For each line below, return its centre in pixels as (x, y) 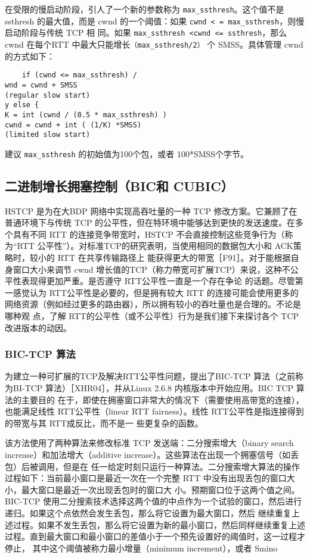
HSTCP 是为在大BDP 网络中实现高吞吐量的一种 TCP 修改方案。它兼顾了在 (151, 211)
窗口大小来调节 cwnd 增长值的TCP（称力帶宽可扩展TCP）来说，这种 (147, 269)
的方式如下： (30, 56)
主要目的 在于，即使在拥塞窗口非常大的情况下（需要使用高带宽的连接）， (162, 399)
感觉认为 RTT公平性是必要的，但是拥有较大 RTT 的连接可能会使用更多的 (156, 292)
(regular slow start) (48, 95)
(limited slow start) (48, 135)
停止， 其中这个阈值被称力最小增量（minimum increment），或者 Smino (141, 548)
